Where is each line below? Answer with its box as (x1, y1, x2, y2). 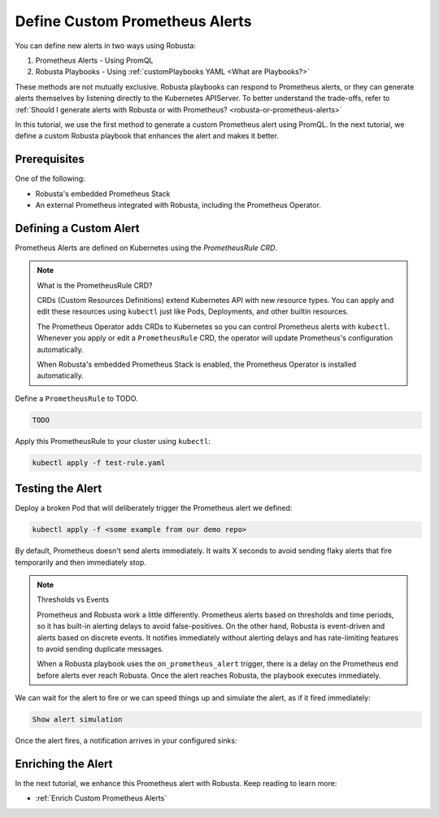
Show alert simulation (32, 715, 123, 724)
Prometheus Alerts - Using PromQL (35, 55, 154, 65)
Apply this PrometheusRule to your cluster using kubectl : (15, 436, 211, 446)
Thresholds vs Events (37, 595, 110, 604)
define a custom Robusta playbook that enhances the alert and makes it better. (15, 131, 280, 141)
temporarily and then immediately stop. (15, 557, 146, 567)
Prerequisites (15, 152, 85, 166)
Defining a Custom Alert (15, 221, 140, 235)
